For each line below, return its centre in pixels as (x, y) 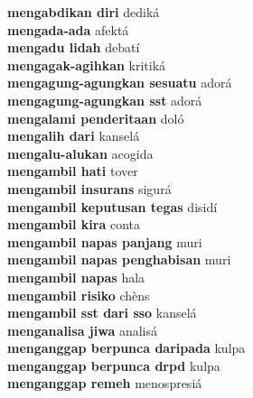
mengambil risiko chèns (79, 295)
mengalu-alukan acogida (80, 153)
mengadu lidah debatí (74, 47)
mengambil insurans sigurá (89, 188)
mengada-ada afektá (68, 29)
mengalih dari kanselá (74, 136)
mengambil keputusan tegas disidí (112, 206)
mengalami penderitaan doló (96, 118)
